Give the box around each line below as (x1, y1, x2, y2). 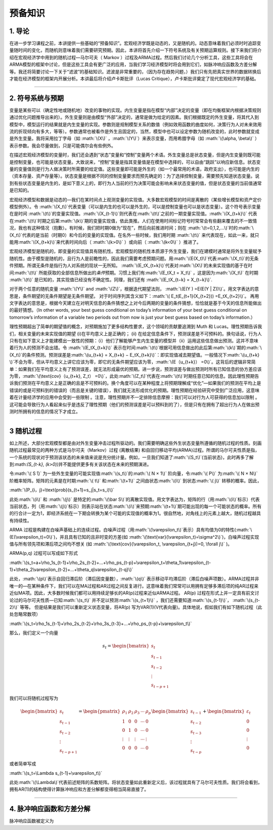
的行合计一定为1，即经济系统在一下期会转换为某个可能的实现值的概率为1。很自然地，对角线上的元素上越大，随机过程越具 (9, 510, 261, 516)
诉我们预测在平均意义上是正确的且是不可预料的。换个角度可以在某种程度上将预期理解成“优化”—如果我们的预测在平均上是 (9, 380, 261, 386)
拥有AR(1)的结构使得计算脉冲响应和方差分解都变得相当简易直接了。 (9, 787, 149, 793)
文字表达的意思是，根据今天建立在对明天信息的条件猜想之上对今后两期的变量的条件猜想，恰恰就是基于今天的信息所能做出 (9, 300, 262, 306)
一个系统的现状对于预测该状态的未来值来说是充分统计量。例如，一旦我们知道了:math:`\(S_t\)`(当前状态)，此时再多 (9, 454, 245, 460)
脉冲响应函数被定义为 (9, 818, 54, 824)
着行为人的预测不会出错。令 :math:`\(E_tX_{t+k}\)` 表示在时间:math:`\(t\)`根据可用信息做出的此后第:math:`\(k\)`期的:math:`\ (9, 344, 262, 351)
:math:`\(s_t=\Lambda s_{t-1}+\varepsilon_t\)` (9, 770, 103, 776)
